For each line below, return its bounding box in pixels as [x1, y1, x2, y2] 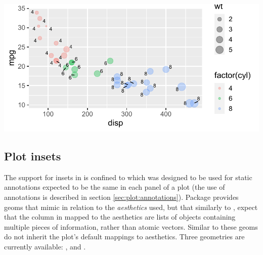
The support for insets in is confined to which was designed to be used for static [4, 172, 252, 182]
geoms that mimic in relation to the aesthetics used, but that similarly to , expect [4, 201, 258, 212]
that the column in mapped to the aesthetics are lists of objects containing [4, 211, 236, 222]
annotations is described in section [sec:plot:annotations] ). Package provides [4, 191, 239, 202]
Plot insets [4, 148, 61, 163]
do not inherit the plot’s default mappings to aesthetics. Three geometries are [4, 231, 245, 242]
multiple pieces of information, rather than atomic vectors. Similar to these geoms [4, 221, 258, 232]
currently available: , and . [4, 241, 86, 251]
